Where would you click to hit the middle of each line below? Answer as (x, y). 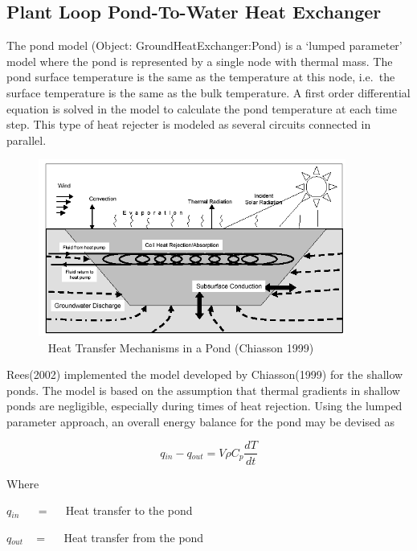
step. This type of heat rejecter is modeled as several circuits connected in (189, 124)
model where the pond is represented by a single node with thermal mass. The (200, 61)
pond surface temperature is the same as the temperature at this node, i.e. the (201, 77)
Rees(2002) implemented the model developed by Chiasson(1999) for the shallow (205, 374)
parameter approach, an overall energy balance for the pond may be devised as (200, 421)
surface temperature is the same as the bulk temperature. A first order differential (208, 92)
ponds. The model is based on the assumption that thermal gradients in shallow (203, 390)
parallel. (27, 140)
